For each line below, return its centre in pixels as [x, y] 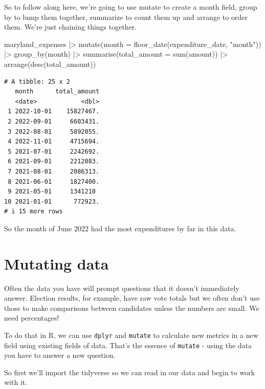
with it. [16, 382]
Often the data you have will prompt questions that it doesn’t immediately [122, 288]
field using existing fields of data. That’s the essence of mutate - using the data [128, 345]
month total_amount [57, 92]
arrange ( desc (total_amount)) [50, 64]
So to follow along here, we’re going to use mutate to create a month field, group [131, 7]
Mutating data [57, 263]
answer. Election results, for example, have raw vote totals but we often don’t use [132, 298]
